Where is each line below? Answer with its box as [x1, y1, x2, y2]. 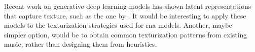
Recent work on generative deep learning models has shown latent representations [4, 1, 251, 11]
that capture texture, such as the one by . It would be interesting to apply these [4, 10, 246, 20]
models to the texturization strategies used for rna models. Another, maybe [4, 20, 232, 30]
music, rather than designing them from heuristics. [4, 39, 157, 49]
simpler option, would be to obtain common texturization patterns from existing [4, 29, 247, 39]
